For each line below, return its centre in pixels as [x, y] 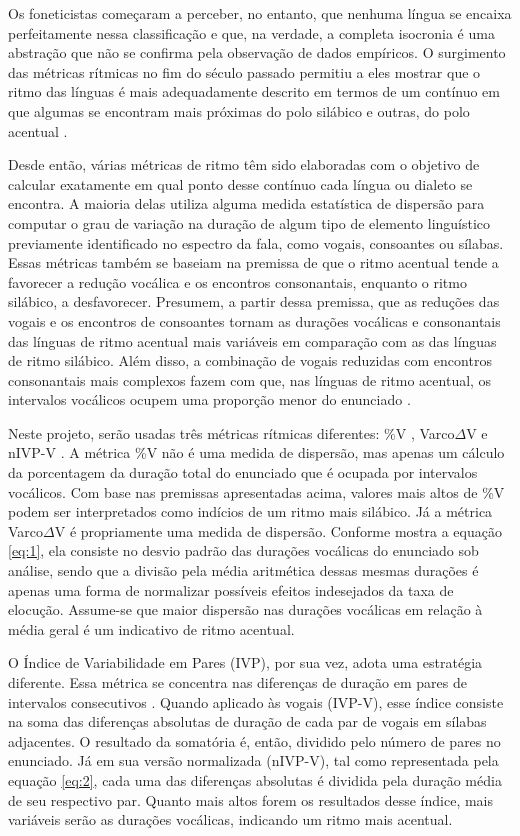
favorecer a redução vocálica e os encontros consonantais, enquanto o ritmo [237, 281]
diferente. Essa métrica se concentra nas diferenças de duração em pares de [237, 682]
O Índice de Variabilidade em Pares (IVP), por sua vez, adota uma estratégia [245, 662]
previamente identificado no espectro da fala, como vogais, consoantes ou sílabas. [256, 242]
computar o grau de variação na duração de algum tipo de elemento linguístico [249, 222]
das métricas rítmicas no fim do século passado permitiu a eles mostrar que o [244, 71]
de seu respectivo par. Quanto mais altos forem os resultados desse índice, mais [251, 799]
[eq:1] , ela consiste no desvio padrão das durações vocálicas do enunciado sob [243, 550]
